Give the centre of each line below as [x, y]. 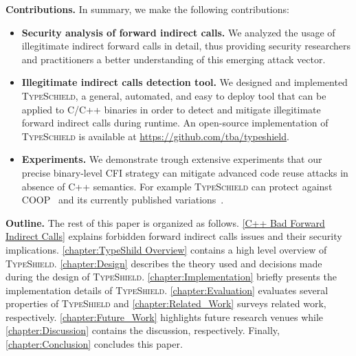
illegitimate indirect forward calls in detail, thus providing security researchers [186, 46]
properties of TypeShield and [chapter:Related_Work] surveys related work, [166, 303]
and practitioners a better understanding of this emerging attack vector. [174, 59]
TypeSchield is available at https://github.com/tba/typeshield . [155, 136]
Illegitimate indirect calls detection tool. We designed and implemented [185, 82]
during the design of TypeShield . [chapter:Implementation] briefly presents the [171, 277]
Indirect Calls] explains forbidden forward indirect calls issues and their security [174, 236]
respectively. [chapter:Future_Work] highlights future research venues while [165, 316]
